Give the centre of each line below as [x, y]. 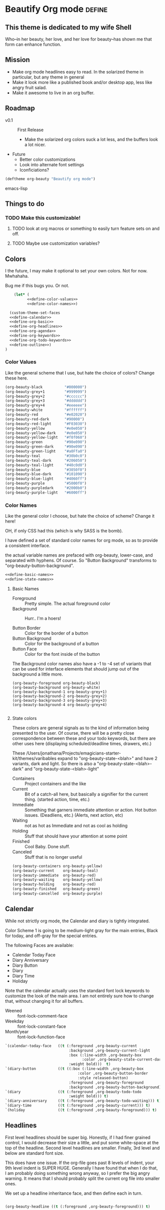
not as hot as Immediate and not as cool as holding [76, 826]
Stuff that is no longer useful [53, 857]
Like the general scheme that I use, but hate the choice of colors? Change [80, 373]
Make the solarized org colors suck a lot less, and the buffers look [91, 139]
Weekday [14, 1021]
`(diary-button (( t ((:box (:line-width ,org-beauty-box [74, 1069]
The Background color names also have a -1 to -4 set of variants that [82, 663]
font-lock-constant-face [42, 1026]
